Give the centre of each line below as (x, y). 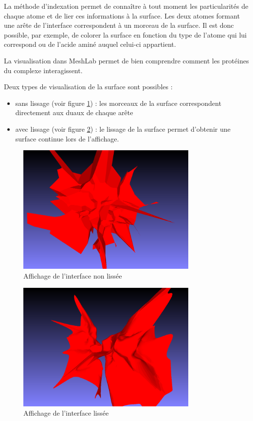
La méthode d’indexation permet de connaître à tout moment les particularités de (126, 6)
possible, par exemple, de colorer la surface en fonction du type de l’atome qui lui (125, 34)
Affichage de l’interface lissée (66, 413)
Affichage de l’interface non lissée (73, 275)
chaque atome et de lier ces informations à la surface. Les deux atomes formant (122, 15)
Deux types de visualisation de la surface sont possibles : (88, 87)
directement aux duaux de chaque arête (74, 112)
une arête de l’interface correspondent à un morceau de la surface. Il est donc (119, 25)
